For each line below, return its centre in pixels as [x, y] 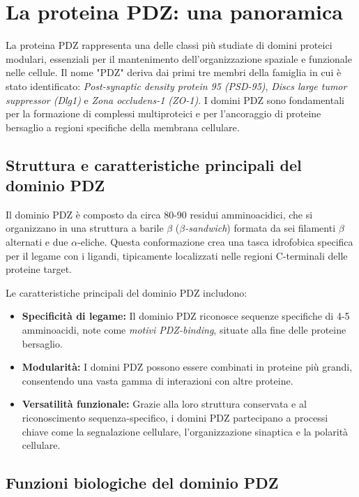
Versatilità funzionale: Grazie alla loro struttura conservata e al [164, 404]
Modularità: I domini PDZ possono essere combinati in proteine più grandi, [187, 367]
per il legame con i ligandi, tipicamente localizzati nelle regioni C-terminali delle [177, 255]
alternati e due [37, 242]
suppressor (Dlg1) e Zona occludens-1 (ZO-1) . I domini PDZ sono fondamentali [175, 99]
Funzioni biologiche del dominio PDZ [142, 483]
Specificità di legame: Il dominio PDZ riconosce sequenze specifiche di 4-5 [186, 316]
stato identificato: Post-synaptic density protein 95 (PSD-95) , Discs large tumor [176, 86]
